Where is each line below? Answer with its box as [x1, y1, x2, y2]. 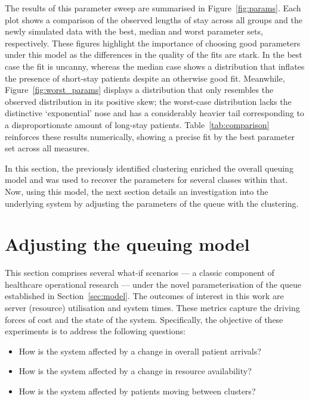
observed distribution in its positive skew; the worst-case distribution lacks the [5, 95, 292, 107]
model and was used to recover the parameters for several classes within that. [5, 173, 288, 186]
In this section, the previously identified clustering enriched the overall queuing [5, 161, 293, 174]
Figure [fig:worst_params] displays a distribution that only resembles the [5, 83, 274, 96]
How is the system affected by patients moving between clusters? [18, 384, 256, 397]
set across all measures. [5, 142, 89, 154]
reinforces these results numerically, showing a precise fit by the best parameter [5, 130, 295, 142]
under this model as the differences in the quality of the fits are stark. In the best [5, 48, 302, 61]
